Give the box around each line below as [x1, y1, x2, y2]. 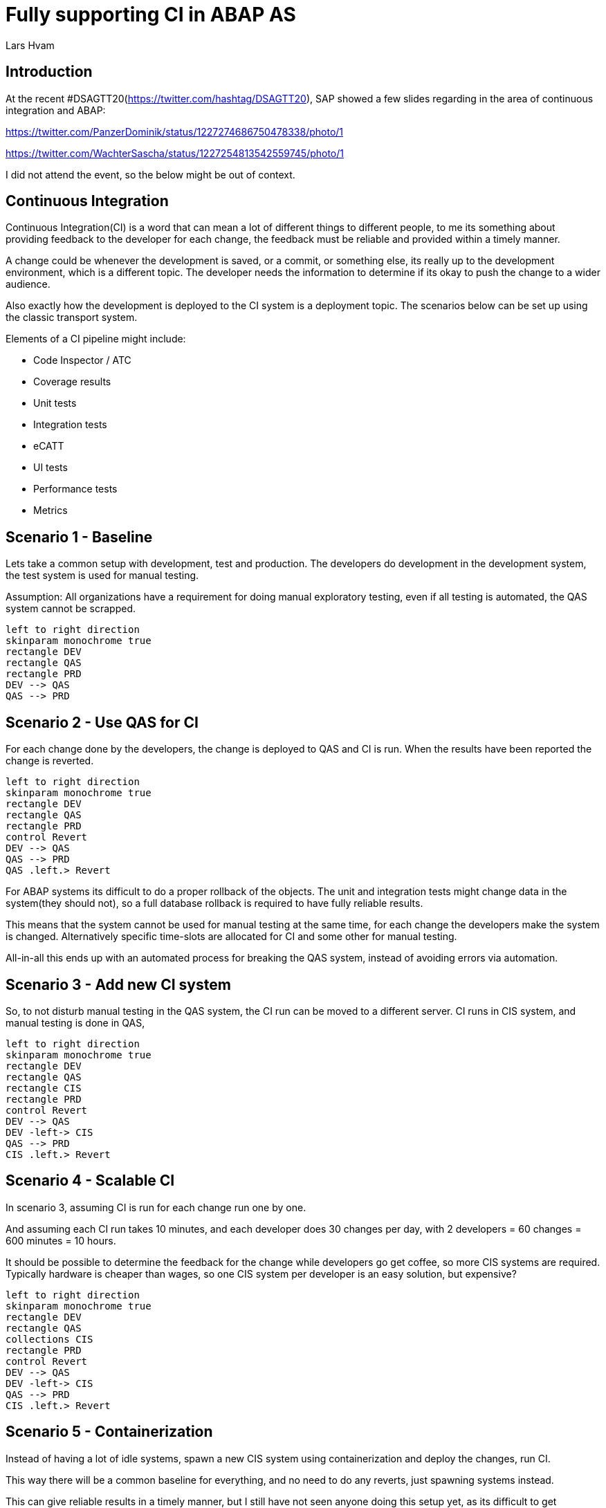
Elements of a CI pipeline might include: [6, 333, 186, 345]
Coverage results [33, 376, 111, 388]
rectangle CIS [6, 1082, 82, 1094]
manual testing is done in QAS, [6, 1016, 145, 1029]
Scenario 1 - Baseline [6, 528, 153, 546]
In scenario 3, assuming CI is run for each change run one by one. [6, 1201, 306, 1213]
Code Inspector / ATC [33, 354, 131, 367]
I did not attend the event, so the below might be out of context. [6, 168, 295, 181]
